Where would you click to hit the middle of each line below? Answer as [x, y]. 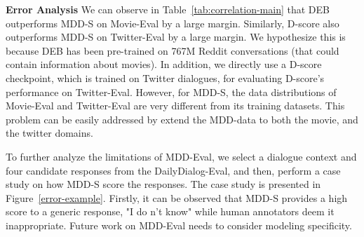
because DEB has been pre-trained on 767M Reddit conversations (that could [173, 50]
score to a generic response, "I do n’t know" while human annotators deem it [170, 211]
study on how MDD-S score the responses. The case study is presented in [163, 184]
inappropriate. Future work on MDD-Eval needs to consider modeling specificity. [179, 225]
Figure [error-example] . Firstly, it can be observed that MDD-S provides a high [177, 197]
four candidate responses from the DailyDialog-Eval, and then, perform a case [173, 170]
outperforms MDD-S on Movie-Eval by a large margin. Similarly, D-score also [173, 23]
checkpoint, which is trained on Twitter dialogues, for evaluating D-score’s [165, 77]
